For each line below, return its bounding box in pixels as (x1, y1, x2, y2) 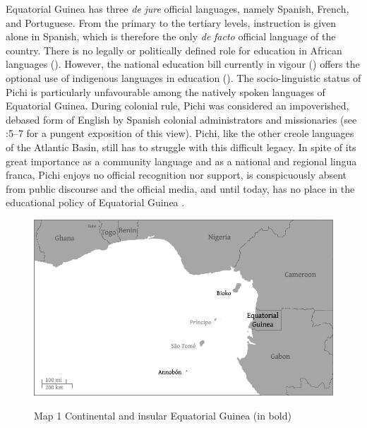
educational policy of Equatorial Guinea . (6, 195, 185, 210)
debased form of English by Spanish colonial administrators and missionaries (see (6, 112, 357, 126)
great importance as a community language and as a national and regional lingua (6, 153, 357, 168)
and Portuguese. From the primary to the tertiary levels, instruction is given (6, 15, 337, 30)
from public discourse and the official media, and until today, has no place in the (6, 181, 355, 196)
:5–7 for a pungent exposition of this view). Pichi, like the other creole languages (6, 126, 354, 141)
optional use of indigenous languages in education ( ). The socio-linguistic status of (6, 70, 361, 85)
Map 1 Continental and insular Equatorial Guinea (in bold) (34, 408, 291, 422)
